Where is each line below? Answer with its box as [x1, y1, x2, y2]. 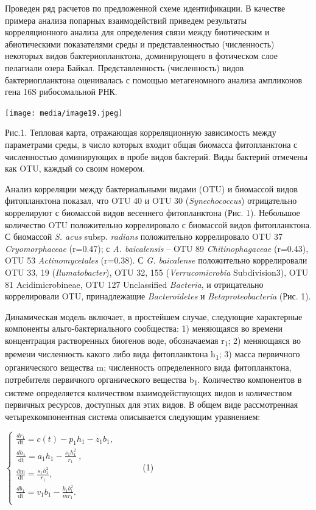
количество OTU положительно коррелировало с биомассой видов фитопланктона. [5, 218, 312, 231]
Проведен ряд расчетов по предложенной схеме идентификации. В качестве [5, 2, 286, 14]
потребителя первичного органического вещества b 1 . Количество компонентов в [5, 372, 302, 387]
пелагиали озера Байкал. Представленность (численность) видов [5, 61, 244, 74]
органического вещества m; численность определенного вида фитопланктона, [5, 361, 292, 374]
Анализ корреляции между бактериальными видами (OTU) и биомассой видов [5, 182, 298, 195]
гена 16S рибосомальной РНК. [5, 85, 118, 98]
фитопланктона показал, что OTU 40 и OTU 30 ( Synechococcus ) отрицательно [5, 194, 297, 207]
